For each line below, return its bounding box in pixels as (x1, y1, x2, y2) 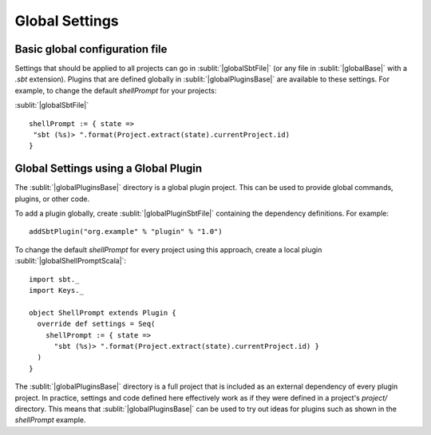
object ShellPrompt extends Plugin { (29, 308, 177, 317)
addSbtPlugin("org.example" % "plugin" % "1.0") (29, 227, 223, 236)
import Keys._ (29, 286, 84, 295)
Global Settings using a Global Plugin (14, 162, 203, 176)
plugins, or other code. (14, 194, 90, 204)
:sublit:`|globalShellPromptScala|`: (14, 256, 127, 266)
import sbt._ (29, 275, 80, 283)
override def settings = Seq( (37, 319, 156, 329)
